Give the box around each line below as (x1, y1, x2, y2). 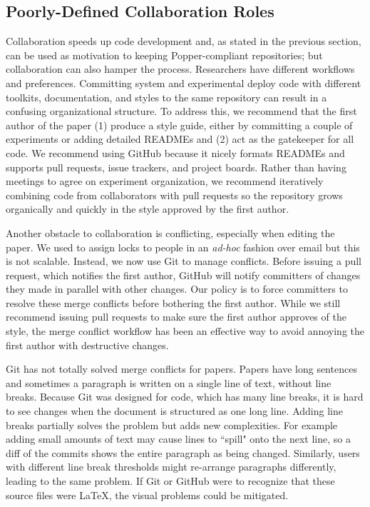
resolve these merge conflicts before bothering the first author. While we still (6, 295, 341, 310)
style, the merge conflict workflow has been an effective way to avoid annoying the (6, 323, 365, 338)
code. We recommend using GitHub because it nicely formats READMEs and (6, 145, 345, 160)
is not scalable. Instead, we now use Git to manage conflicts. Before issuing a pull (6, 254, 361, 268)
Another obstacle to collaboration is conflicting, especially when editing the (6, 225, 335, 240)
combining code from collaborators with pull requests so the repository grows (6, 187, 343, 202)
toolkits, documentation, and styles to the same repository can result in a (6, 89, 327, 104)
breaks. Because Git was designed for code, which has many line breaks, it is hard (6, 389, 364, 404)
